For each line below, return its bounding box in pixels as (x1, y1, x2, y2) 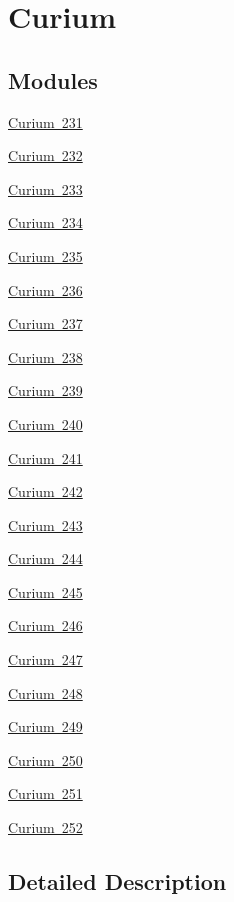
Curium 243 (8, 514, 83, 535)
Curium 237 (8, 313, 83, 334)
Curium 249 (8, 716, 83, 737)
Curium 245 (8, 581, 83, 602)
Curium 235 (8, 245, 83, 266)
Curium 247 (8, 649, 83, 670)
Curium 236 (8, 279, 83, 300)
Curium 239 (8, 380, 83, 401)
